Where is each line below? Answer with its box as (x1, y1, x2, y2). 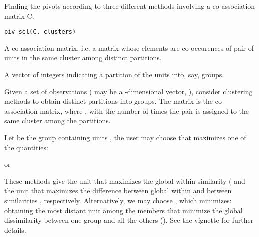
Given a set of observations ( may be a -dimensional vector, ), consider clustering (4, 86, 253, 96)
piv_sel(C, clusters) (4, 28, 76, 36)
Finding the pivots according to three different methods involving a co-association (4, 1, 255, 11)
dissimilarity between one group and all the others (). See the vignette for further (4, 215, 254, 225)
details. (4, 224, 26, 235)
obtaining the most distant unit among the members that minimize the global (4, 205, 243, 215)
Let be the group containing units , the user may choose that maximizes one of (4, 132, 246, 142)
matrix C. (4, 10, 34, 21)
